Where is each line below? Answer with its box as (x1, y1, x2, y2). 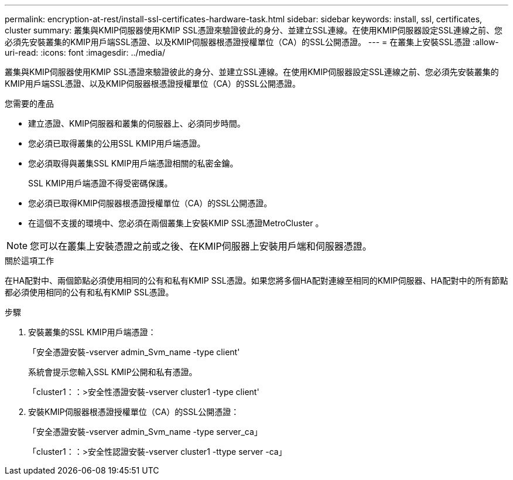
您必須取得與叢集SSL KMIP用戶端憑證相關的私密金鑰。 (28, 158, 238, 168)
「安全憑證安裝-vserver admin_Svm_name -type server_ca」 (28, 427, 262, 437)
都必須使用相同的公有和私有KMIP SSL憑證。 (5, 287, 174, 297)
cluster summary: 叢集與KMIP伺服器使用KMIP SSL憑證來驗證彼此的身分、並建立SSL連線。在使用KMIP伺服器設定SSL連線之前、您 (5, 25, 503, 35)
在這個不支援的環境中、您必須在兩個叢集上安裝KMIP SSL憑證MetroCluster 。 (28, 218, 324, 228)
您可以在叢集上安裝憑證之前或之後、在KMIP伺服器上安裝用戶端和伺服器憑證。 (30, 240, 372, 252)
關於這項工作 (5, 256, 54, 265)
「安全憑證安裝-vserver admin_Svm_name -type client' (28, 347, 240, 357)
